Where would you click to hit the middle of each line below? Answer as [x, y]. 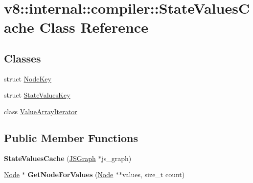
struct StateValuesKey [37, 95]
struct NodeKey [28, 78]
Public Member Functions [71, 137]
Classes [23, 58]
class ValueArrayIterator [41, 111]
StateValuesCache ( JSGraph [50, 158]
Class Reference [94, 27]
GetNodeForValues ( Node [70, 174]
